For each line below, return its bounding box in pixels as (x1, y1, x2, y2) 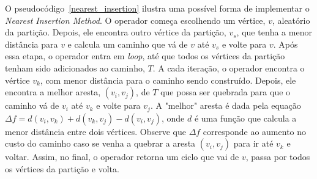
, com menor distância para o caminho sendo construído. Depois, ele (40, 73, 296, 86)
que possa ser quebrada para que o (160, 86, 291, 98)
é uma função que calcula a (194, 111, 297, 124)
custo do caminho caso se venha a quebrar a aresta (5, 137, 196, 150)
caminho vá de (5, 99, 59, 112)
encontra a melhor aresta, (5, 86, 101, 98)
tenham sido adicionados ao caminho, (5, 61, 145, 74)
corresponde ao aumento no (203, 125, 307, 137)
